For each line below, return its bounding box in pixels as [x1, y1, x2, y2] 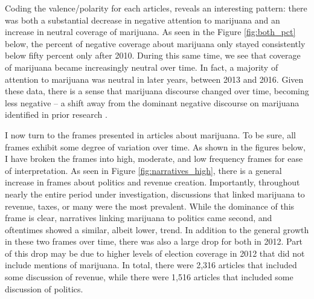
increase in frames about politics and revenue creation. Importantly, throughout [5, 176, 300, 188]
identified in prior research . [5, 108, 107, 121]
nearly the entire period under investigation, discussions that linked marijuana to [5, 187, 305, 200]
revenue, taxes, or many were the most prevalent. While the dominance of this [5, 199, 295, 212]
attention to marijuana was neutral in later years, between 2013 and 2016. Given [5, 72, 304, 85]
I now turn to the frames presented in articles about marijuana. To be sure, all [5, 128, 296, 141]
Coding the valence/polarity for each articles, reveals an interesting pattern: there [5, 2, 307, 14]
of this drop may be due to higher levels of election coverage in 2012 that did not [5, 246, 305, 259]
